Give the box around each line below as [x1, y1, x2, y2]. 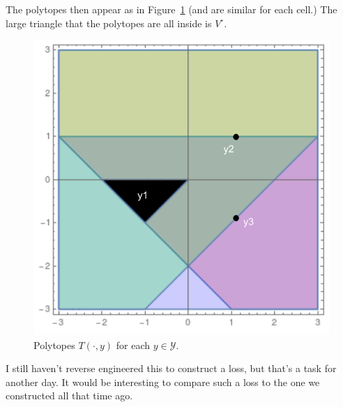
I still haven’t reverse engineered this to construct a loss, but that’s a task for [6, 361, 337, 376]
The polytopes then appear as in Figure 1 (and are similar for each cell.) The [6, 2, 337, 16]
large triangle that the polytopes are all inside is [6, 15, 212, 30]
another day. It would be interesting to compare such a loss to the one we [6, 374, 320, 389]
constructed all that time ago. [6, 388, 133, 403]
